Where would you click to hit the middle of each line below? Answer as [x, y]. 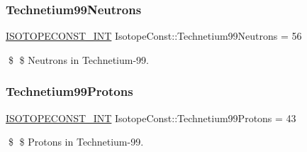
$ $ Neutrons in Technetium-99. [79, 59]
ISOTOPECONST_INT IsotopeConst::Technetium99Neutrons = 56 [154, 36]
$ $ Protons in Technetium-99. [76, 142]
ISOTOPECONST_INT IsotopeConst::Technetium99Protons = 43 [151, 118]
